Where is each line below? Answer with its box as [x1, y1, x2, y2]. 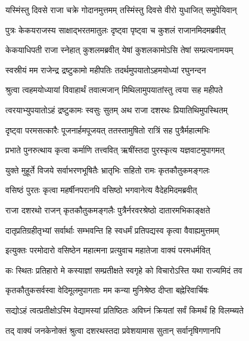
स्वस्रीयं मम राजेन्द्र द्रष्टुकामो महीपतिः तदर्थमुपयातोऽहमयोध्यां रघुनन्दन [5, 63, 206, 76]
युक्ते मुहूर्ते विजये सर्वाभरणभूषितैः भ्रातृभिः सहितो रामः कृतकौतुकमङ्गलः [5, 163, 210, 176]
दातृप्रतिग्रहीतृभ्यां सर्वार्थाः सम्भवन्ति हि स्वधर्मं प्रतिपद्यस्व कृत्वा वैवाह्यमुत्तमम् [5, 224, 219, 236]
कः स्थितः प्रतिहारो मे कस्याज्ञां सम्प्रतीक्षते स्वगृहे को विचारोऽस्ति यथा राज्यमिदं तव [5, 263, 242, 276]
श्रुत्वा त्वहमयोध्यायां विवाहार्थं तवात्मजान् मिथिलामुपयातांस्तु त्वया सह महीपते [5, 83, 223, 96]
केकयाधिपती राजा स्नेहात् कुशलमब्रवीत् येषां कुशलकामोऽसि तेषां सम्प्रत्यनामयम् [5, 44, 234, 56]
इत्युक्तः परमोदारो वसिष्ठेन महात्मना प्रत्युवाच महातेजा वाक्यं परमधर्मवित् [5, 244, 210, 256]
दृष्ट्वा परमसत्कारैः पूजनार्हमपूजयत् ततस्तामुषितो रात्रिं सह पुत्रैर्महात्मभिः [5, 123, 210, 136]
